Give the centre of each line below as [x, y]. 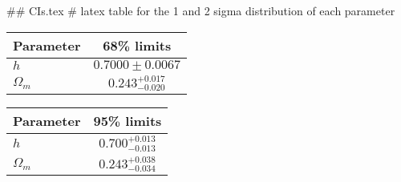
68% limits [137, 45]
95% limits [128, 121]
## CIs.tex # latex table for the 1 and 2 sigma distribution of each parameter [201, 10]
